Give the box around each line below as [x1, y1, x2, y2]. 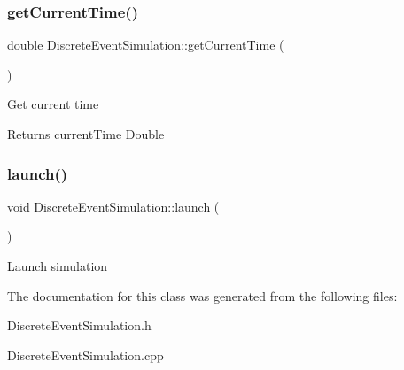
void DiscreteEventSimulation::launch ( [7, 197, 220, 215]
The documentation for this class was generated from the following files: [7, 286, 398, 304]
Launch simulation [7, 257, 108, 274]
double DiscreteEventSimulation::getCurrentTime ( [7, 35, 284, 54]
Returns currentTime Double [7, 125, 165, 143]
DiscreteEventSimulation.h [7, 316, 151, 335]
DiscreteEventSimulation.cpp [7, 345, 164, 364]
